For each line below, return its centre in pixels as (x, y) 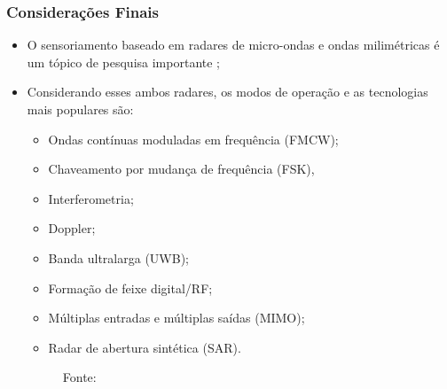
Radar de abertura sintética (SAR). (145, 347)
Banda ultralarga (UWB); (118, 257)
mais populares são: (80, 109)
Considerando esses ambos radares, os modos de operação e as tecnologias (227, 92)
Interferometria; (91, 198)
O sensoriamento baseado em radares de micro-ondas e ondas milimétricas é (233, 45)
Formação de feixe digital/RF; (130, 288)
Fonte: (79, 377)
